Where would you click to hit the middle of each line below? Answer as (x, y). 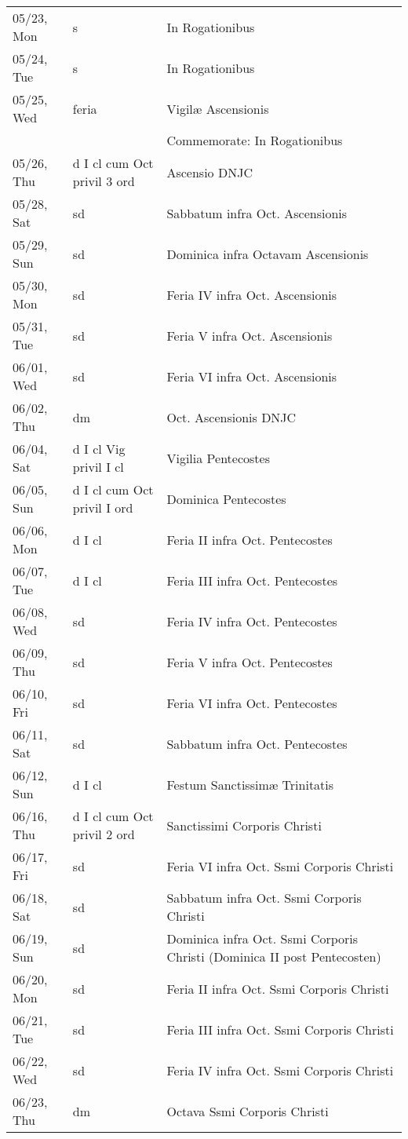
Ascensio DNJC (209, 172)
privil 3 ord (104, 181)
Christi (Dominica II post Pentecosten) (274, 956)
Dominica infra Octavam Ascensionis (268, 254)
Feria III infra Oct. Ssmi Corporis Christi (280, 1029)
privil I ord (103, 507)
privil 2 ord (104, 834)
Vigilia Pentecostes (218, 458)
